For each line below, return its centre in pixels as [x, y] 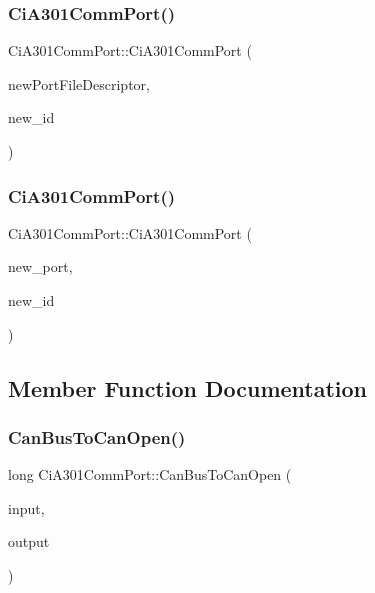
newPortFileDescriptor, [79, 83]
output [29, 541]
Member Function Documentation [188, 387]
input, [26, 507]
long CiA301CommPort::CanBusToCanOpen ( [150, 474]
